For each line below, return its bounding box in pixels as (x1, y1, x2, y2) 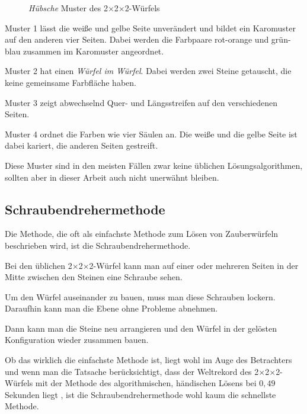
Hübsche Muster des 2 (28, 2, 108, 14)
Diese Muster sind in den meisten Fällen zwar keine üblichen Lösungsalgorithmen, (5, 159, 303, 171)
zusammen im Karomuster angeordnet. (23, 44, 164, 57)
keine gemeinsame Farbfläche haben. (5, 76, 136, 88)
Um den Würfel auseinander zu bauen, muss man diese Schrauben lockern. (5, 290, 276, 303)
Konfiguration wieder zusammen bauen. (5, 333, 149, 346)
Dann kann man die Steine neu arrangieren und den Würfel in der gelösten (5, 322, 277, 334)
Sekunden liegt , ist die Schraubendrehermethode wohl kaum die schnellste (5, 388, 276, 400)
